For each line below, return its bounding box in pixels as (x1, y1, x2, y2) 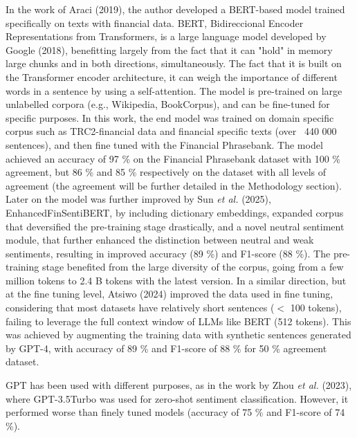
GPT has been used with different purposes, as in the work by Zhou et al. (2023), (6, 378, 352, 392)
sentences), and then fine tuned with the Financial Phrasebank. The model (6, 137, 323, 152)
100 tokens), (290, 300, 342, 315)
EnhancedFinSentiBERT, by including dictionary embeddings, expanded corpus (6, 205, 344, 219)
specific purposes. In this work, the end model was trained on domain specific (6, 110, 334, 125)
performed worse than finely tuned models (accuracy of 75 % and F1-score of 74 (6, 405, 345, 419)
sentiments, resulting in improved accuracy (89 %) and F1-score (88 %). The (6, 246, 331, 260)
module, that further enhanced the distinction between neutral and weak (6, 232, 314, 247)
